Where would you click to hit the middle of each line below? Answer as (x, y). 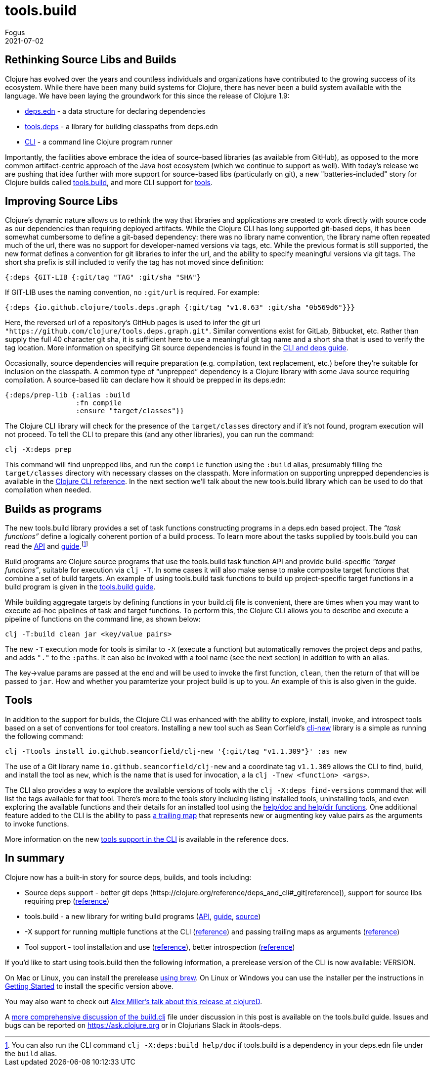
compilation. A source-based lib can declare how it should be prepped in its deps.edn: (145, 380)
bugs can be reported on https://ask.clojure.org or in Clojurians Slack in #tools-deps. (143, 1025)
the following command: (44, 736)
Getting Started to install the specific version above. (89, 986)
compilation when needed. (48, 490)
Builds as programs (54, 509)
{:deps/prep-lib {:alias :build (67, 395)
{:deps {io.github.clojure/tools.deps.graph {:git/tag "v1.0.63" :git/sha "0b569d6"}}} (180, 308)
